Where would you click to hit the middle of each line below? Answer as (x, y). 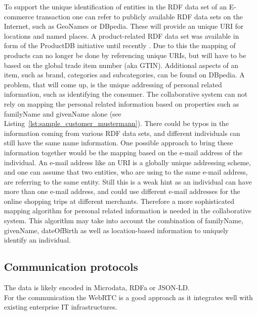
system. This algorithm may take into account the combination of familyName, (124, 220)
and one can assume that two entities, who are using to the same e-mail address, (126, 172)
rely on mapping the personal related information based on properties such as (122, 103)
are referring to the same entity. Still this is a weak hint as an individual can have (128, 181)
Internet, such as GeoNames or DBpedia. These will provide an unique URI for (124, 26)
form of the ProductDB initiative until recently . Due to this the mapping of (120, 45)
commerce (19, 16)
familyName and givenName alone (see (63, 113)
